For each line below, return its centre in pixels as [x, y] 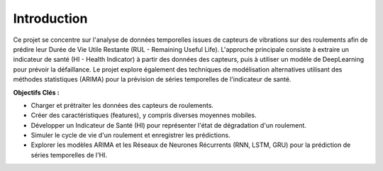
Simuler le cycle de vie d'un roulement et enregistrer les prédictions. [131, 136]
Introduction [50, 18]
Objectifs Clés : [36, 92]
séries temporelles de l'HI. [69, 155]
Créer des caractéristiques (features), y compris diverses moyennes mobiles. [144, 115]
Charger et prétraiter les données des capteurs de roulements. [122, 105]
